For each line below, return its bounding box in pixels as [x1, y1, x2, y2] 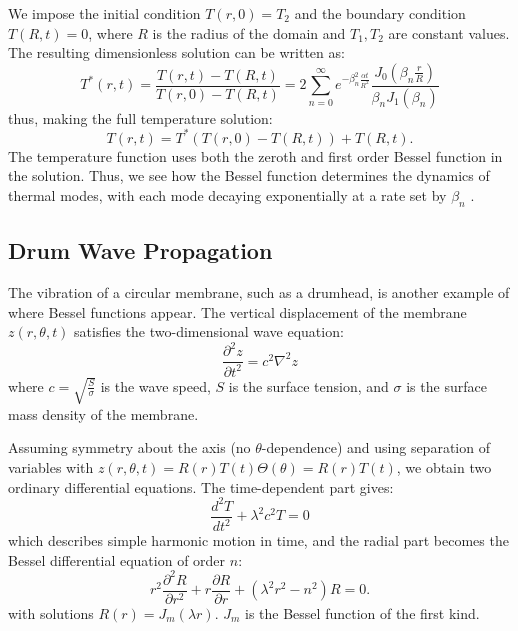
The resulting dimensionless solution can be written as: [8, 42, 345, 63]
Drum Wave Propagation [8, 235, 273, 266]
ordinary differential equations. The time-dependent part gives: [8, 476, 394, 497]
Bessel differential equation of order [8, 549, 226, 570]
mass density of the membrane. [8, 403, 199, 424]
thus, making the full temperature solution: [8, 107, 273, 128]
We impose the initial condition [8, 3, 201, 23]
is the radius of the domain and [152, 22, 346, 43]
